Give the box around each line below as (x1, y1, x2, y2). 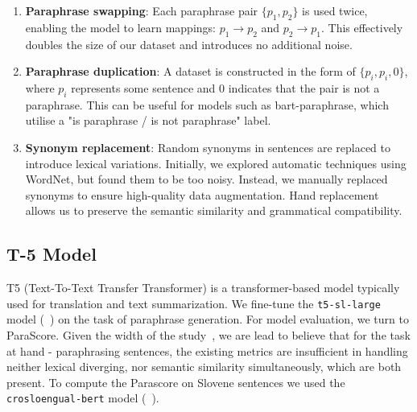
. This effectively (320, 19, 403, 35)
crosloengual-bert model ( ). (6, 389, 159, 406)
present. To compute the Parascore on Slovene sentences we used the (6, 373, 345, 390)
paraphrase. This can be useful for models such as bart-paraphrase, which (25, 96, 389, 113)
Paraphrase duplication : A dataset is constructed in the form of (25, 63, 356, 80)
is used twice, (302, 2, 368, 19)
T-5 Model (6, 241, 97, 266)
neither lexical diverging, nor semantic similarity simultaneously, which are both (6, 358, 402, 375)
